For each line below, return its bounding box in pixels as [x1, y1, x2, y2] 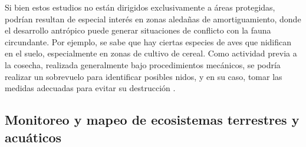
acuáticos [5, 128, 62, 146]
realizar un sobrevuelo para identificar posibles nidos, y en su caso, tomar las [5, 70, 282, 82]
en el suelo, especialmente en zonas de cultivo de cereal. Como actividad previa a [5, 47, 297, 59]
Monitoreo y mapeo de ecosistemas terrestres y [5, 111, 300, 129]
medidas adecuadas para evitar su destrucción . [5, 82, 176, 94]
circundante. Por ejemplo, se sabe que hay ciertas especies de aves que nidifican [5, 35, 292, 48]
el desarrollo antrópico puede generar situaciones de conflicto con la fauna [5, 24, 271, 36]
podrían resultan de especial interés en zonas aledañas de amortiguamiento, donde [5, 12, 301, 25]
